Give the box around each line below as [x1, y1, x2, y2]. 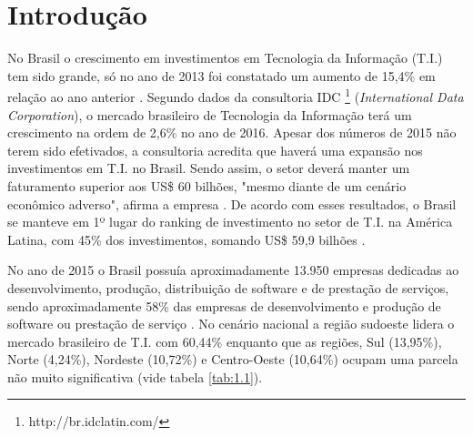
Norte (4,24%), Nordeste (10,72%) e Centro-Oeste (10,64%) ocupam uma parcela [7, 350, 458, 369]
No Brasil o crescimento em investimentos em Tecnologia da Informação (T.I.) [7, 48, 443, 67]
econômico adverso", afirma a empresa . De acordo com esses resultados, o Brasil [7, 194, 457, 213]
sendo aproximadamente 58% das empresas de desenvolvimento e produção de [7, 296, 441, 315]
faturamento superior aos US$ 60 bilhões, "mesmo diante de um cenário [7, 176, 407, 195]
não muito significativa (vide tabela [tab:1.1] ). [7, 367, 263, 386]
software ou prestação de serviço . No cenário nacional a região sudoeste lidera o [7, 314, 455, 333]
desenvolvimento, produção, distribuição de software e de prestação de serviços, [7, 278, 449, 297]
